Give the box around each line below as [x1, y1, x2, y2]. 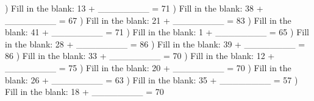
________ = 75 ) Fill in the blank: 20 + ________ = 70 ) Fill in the [5, 61, 291, 74]
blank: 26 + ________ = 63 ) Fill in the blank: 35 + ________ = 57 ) [5, 73, 298, 86]
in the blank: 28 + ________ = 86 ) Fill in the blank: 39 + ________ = [5, 37, 305, 50]
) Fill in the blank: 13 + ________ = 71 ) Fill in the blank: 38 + [5, 2, 263, 14]
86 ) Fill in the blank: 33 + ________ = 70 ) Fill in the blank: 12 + [5, 49, 275, 62]
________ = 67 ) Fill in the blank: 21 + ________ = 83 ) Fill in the [5, 13, 291, 26]
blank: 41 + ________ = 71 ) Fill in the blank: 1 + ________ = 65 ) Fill [5, 26, 309, 38]
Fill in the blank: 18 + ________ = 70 [5, 85, 164, 98]
